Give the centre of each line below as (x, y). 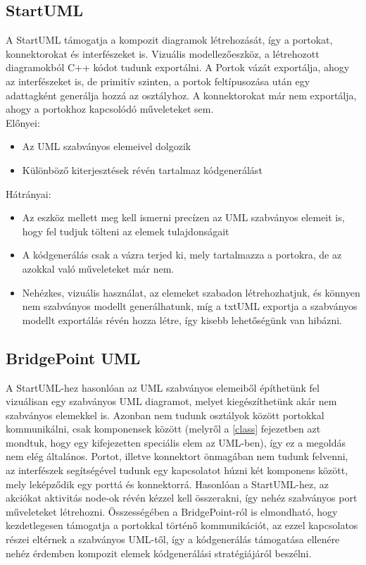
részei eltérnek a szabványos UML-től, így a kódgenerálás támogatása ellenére (173, 539)
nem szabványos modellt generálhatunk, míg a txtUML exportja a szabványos (190, 306)
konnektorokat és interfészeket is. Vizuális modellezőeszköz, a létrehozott (163, 53)
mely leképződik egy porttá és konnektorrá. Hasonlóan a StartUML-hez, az (168, 484)
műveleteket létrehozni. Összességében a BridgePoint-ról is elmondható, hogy (172, 511)
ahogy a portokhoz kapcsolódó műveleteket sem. (110, 109)
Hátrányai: (29, 193)
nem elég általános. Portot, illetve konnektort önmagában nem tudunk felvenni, (177, 456)
